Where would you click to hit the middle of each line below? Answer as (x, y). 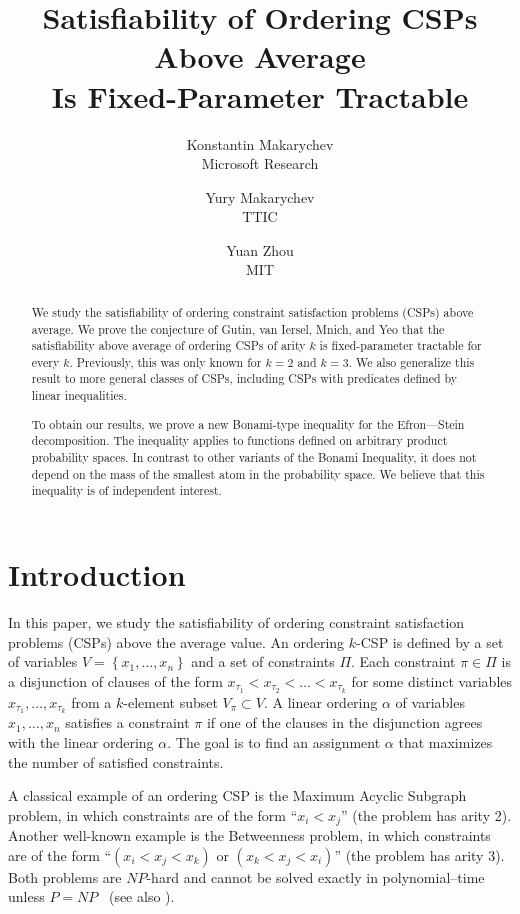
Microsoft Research (260, 163)
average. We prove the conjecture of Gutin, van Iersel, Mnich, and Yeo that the (238, 328)
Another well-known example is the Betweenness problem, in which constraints (249, 835)
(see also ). (141, 896)
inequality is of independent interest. (126, 490)
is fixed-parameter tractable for (400, 345)
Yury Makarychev (260, 196)
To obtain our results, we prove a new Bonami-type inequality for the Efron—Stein (248, 423)
